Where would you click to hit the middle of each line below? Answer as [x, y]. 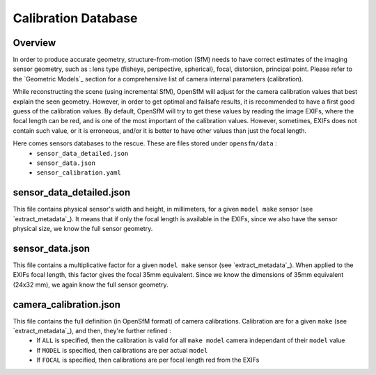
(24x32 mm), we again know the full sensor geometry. [91, 285]
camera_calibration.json [67, 304]
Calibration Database [75, 18]
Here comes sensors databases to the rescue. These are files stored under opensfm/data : [145, 143]
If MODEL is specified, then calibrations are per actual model [122, 350]
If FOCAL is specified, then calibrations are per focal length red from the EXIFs [148, 360]
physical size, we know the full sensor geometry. [83, 229]
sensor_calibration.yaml [79, 173]
